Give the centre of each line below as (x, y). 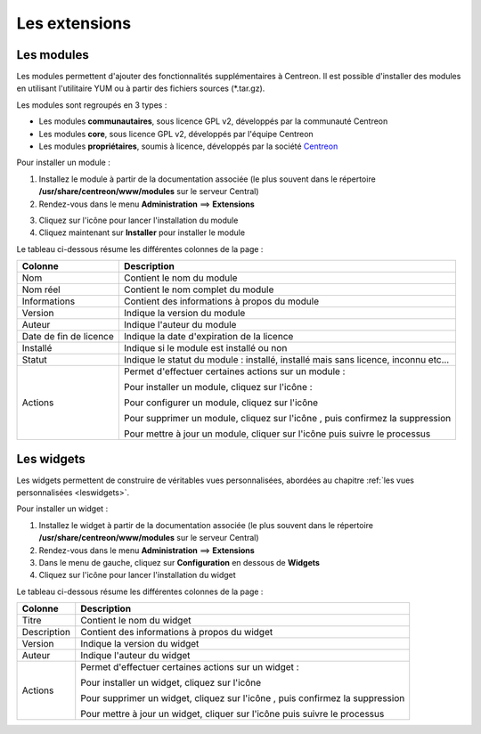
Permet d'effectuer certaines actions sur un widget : (190, 667)
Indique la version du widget (140, 644)
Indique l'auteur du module (180, 325)
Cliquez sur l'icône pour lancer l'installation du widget (137, 575)
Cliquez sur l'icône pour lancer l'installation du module (139, 220)
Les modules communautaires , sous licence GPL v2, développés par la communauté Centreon (213, 121)
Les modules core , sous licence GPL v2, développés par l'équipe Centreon (176, 134)
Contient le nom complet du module (199, 290)
